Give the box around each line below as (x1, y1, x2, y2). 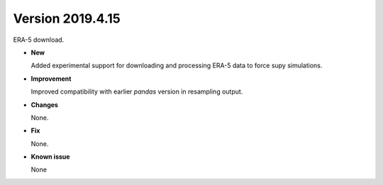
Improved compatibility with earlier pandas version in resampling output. (30, 87, 243, 96)
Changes (30, 100, 58, 109)
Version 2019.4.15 (13, 11, 121, 26)
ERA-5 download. (13, 35, 65, 44)
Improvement (30, 74, 72, 83)
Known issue (30, 152, 70, 161)
